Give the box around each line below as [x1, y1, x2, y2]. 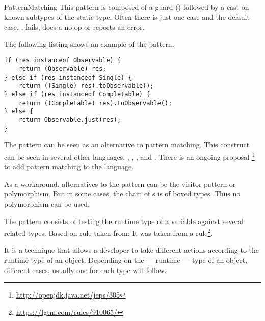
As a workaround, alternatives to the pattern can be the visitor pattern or [4, 178, 236, 189]
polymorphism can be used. [4, 198, 90, 209]
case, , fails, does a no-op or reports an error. [4, 21, 145, 32]
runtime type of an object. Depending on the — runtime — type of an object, [4, 254, 248, 265]
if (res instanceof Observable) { [4, 57, 121, 64]
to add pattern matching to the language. [4, 161, 134, 172]
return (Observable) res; [18, 65, 107, 73]
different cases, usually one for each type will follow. [4, 264, 167, 275]
